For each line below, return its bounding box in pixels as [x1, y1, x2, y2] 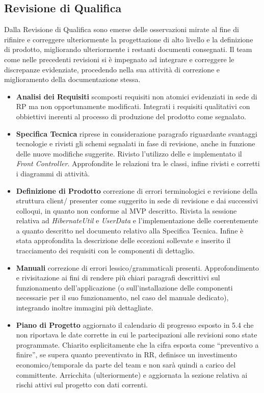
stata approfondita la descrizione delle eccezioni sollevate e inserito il [16, 235, 231, 246]
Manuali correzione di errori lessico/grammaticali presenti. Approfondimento [16, 262, 259, 273]
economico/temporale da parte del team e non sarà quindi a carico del [16, 359, 236, 370]
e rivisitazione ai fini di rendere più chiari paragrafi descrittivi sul [16, 272, 220, 283]
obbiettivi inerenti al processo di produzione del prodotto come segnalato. [16, 111, 246, 121]
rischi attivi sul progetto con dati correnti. [16, 379, 148, 390]
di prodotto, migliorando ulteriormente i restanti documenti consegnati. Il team [4, 44, 252, 55]
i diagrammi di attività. [16, 168, 90, 178]
